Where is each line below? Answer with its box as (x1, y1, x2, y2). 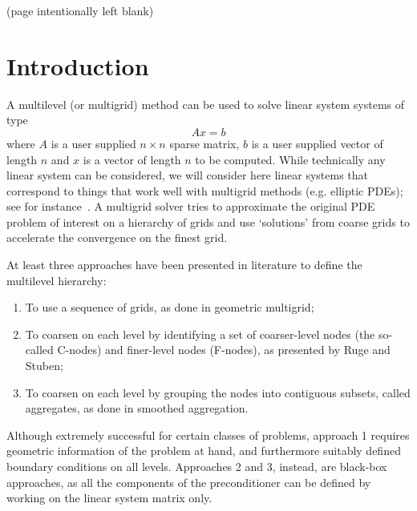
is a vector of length (83, 151, 181, 167)
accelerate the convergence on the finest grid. (6, 229, 228, 246)
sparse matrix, (169, 135, 240, 151)
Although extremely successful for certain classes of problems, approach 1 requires (6, 426, 410, 443)
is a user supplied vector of (251, 135, 383, 151)
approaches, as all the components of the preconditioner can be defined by (6, 473, 371, 490)
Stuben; (25, 357, 63, 374)
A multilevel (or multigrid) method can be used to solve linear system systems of (6, 95, 405, 112)
